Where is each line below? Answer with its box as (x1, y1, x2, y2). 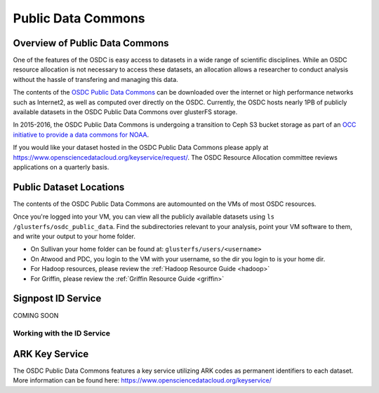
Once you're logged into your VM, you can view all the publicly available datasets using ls (13, 212, 275, 221)
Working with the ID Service (13, 329, 110, 338)
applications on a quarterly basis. (13, 163, 109, 171)
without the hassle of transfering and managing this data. (13, 75, 178, 83)
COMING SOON (13, 311, 59, 319)
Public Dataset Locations (13, 181, 125, 193)
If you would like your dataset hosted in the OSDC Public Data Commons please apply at (13, 144, 269, 152)
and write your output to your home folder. (13, 232, 136, 241)
